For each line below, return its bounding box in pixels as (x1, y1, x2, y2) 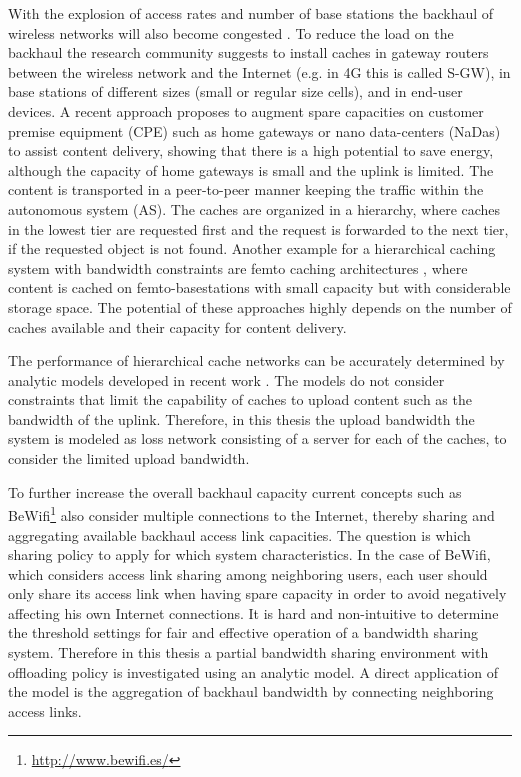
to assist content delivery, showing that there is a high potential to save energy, (8, 140, 494, 161)
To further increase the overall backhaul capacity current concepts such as (8, 481, 462, 502)
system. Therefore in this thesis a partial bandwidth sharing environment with (8, 642, 489, 663)
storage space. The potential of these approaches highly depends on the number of (8, 296, 512, 317)
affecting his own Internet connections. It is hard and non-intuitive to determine (8, 602, 499, 623)
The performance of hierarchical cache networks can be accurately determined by (8, 350, 505, 371)
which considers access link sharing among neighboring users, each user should (8, 563, 488, 584)
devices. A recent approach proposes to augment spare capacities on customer (8, 100, 484, 121)
